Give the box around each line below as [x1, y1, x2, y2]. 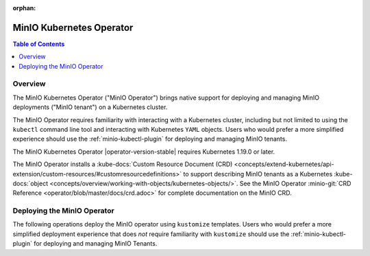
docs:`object [12, 179, 49, 187]
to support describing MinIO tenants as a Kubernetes [183, 170, 333, 178]
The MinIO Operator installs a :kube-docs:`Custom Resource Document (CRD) [12, 160, 233, 168]
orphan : [12, 4, 36, 12]
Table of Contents [12, 40, 65, 48]
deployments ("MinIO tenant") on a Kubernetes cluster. [12, 103, 168, 111]
